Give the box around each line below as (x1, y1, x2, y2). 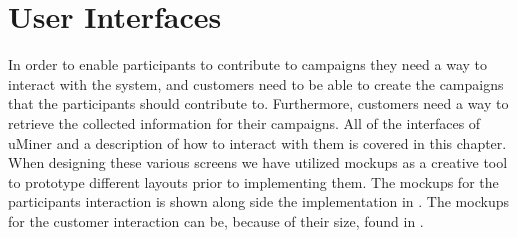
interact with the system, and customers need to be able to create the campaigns (8, 73, 504, 94)
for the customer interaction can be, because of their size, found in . (8, 210, 424, 231)
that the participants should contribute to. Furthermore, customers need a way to (8, 93, 509, 114)
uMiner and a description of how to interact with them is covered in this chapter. (8, 132, 507, 153)
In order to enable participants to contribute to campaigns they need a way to (8, 54, 488, 75)
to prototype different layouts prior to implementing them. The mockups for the (8, 171, 499, 192)
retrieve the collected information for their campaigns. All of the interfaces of (8, 112, 481, 133)
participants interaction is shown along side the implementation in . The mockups (8, 191, 509, 212)
